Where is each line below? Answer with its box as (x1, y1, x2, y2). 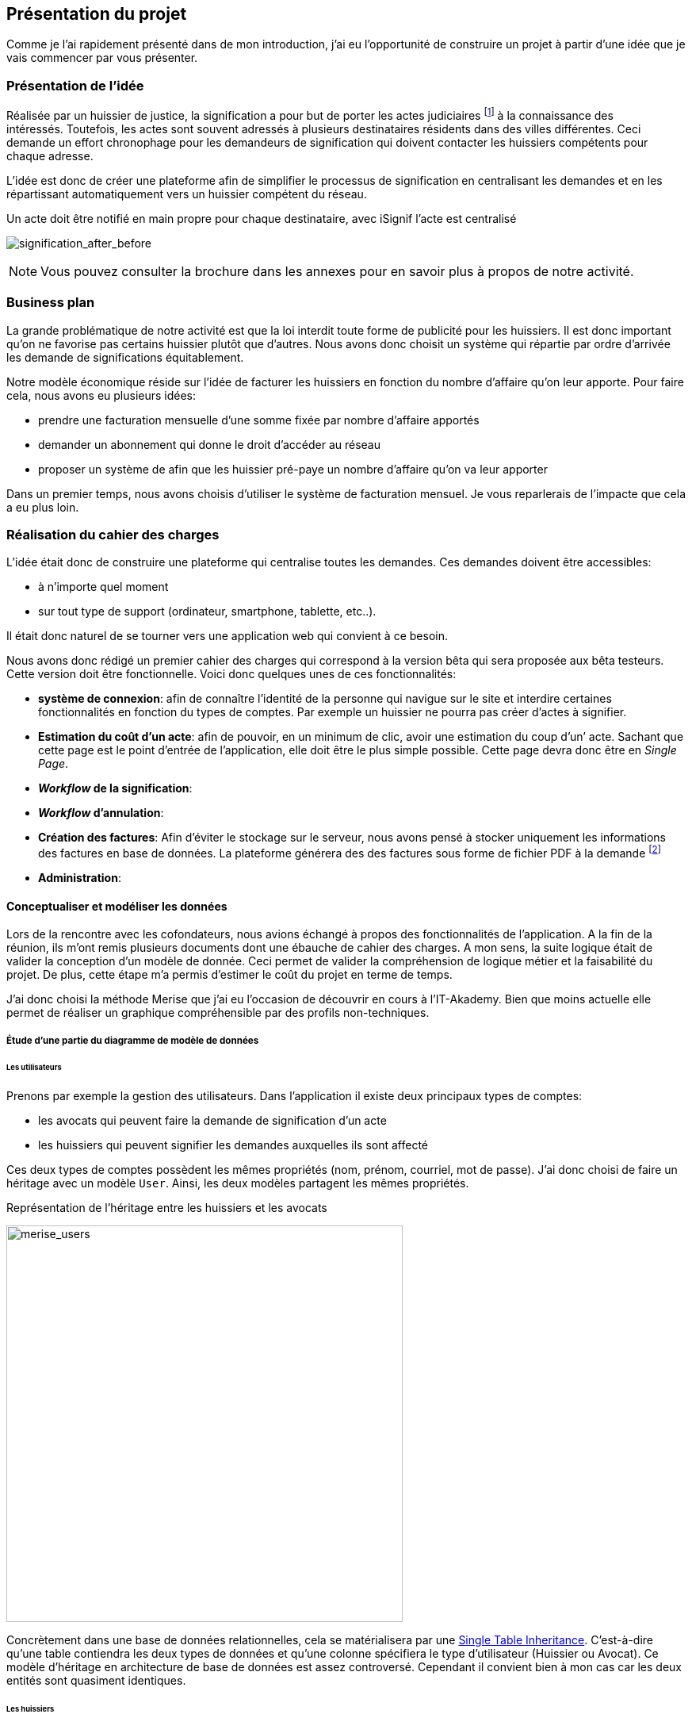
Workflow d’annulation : (38, 806, 164, 820)
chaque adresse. (6, 148, 94, 163)
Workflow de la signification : (38, 781, 193, 796)
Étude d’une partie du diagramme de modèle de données (6, 1034, 259, 1046)
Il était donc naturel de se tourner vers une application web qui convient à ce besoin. (6, 629, 448, 643)
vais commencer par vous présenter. (6, 51, 198, 65)
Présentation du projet (6, 4, 187, 24)
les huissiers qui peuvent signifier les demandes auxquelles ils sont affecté (38, 1138, 429, 1152)
